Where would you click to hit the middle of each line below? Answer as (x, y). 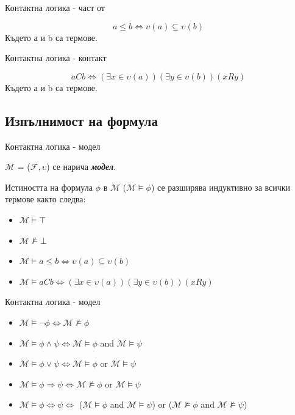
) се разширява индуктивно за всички (221, 187)
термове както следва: (45, 199)
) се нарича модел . (81, 167)
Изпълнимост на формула (81, 120)
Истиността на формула (49, 187)
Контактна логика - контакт (56, 58)
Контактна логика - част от (55, 7)
